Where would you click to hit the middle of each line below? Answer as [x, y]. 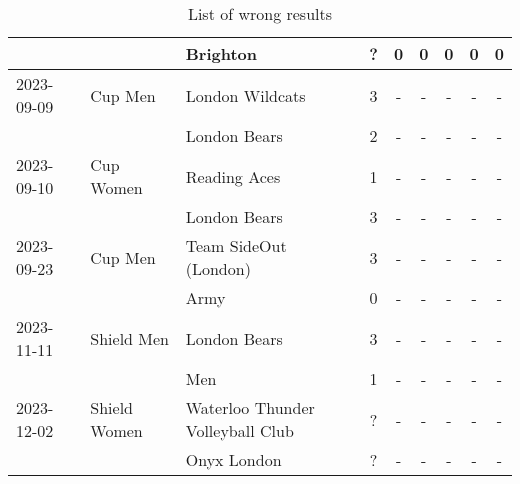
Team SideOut [236, 245]
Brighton [221, 53]
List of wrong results [260, 13]
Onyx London [233, 459]
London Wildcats [245, 95]
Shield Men [130, 338]
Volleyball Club [239, 430]
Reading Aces [233, 176]
